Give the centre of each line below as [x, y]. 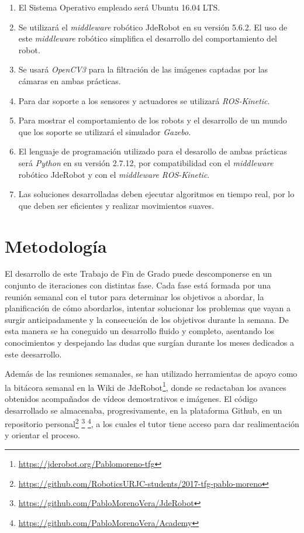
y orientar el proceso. [42, 435]
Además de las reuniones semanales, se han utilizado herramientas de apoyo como [151, 374]
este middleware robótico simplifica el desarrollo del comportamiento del [148, 38]
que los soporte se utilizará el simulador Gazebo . [105, 131]
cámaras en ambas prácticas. [70, 80]
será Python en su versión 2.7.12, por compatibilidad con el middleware [146, 162]
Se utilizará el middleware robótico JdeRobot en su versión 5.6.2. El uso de [153, 27]
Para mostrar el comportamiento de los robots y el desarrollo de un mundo [153, 120]
